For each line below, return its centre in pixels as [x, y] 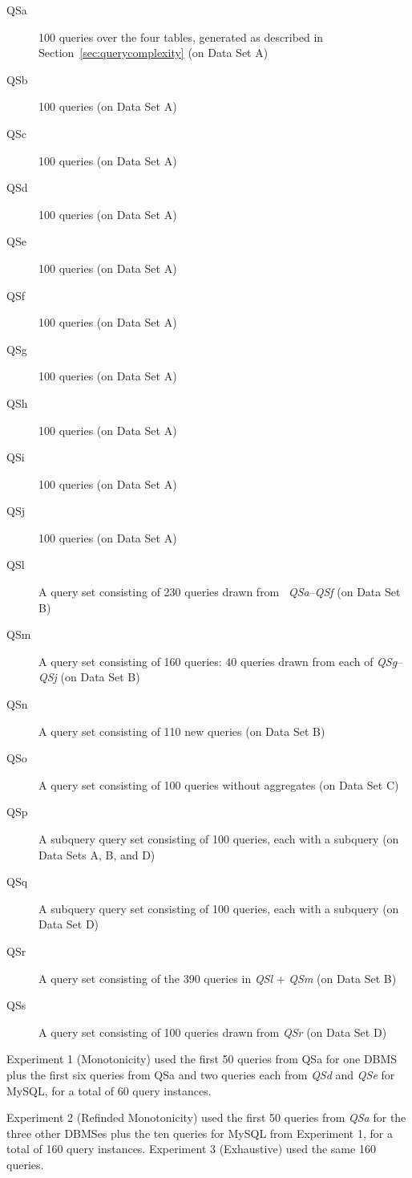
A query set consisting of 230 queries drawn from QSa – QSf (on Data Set [220, 592]
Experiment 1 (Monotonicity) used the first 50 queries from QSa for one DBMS [202, 1059]
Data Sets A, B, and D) [97, 854]
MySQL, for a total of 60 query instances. [109, 1090]
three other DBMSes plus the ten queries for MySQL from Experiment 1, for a [200, 1133]
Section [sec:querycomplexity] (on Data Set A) [153, 53]
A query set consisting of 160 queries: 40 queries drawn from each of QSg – [221, 661]
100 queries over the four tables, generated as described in [181, 37]
